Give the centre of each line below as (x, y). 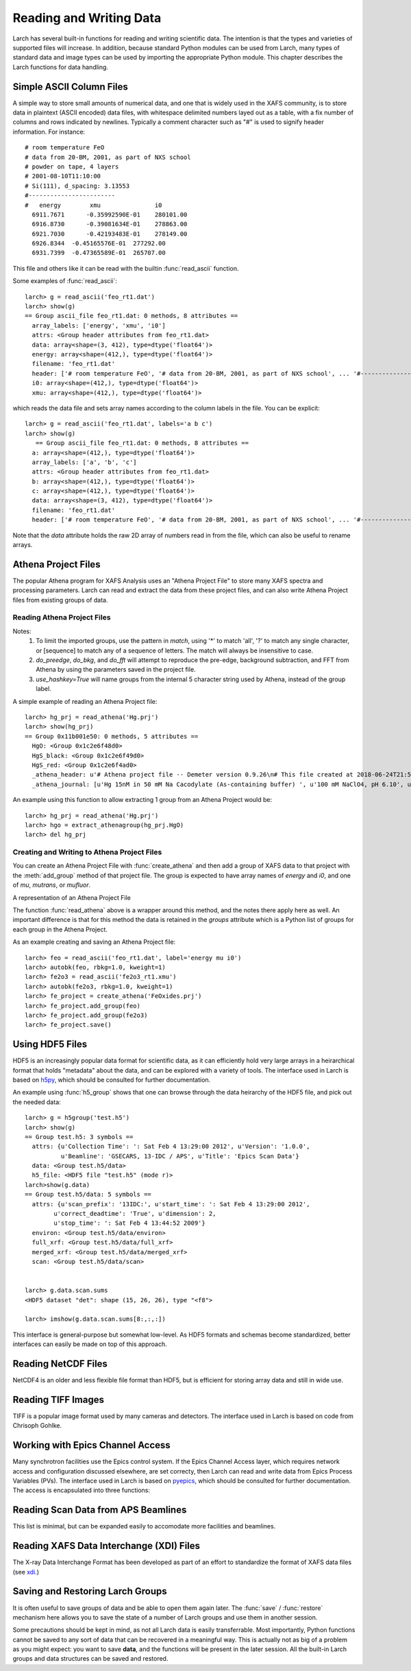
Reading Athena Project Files (62, 618)
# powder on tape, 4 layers (72, 167)
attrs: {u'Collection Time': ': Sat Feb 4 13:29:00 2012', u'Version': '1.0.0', (171, 1147)
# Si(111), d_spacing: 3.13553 (77, 186)
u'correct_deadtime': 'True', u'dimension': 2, (135, 1214)
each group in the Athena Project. (60, 929)
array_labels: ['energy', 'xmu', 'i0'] (99, 325)
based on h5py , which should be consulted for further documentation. (112, 1080)
